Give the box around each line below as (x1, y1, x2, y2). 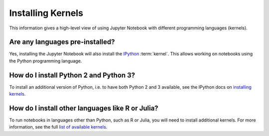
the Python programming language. (9, 58, 82, 64)
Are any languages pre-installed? (9, 38, 115, 46)
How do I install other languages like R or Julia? (9, 104, 159, 112)
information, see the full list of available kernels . (9, 124, 108, 130)
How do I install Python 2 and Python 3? (9, 71, 135, 79)
